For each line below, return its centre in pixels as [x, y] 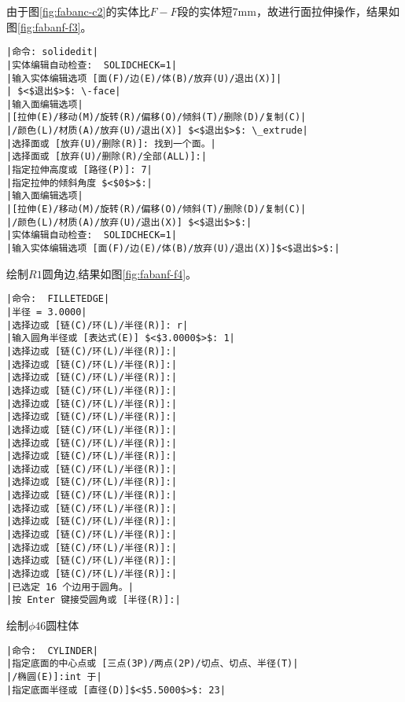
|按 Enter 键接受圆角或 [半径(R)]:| [94, 600]
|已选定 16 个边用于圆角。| [70, 587]
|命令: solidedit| [52, 52]
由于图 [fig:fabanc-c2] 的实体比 [78, 11]
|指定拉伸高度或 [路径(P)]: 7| [79, 170]
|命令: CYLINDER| [52, 651]
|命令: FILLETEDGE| [58, 299]
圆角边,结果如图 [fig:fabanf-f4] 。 [120, 273]
